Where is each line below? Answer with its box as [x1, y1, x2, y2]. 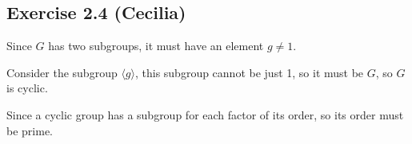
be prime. [6, 122, 53, 138]
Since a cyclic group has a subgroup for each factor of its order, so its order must [6, 106, 404, 123]
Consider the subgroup [6, 64, 118, 80]
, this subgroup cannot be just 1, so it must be [134, 64, 364, 80]
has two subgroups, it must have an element [48, 37, 264, 54]
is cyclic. [6, 80, 48, 96]
